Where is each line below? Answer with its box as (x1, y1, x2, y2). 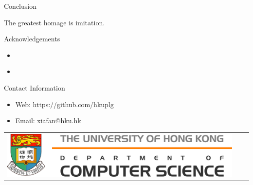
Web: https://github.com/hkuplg (15, 99, 114, 109)
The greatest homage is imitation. (4, 17, 105, 27)
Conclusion (4, 1, 36, 11)
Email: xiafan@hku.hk (15, 115, 81, 126)
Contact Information (4, 82, 65, 92)
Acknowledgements (4, 34, 60, 44)
